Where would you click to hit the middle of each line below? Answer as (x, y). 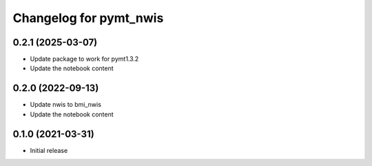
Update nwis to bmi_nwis (65, 105)
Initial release (49, 150)
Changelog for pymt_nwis (88, 18)
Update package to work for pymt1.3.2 (84, 59)
